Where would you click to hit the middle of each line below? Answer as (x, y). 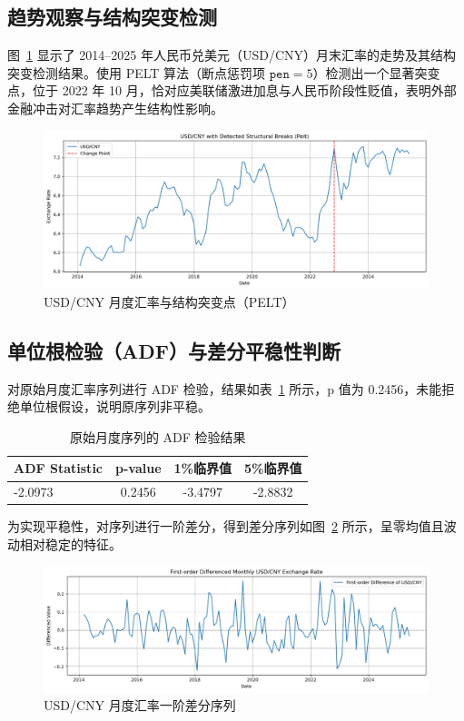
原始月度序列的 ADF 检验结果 (158, 436)
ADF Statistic (58, 468)
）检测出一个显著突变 (376, 72)
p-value (138, 468)
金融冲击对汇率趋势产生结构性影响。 (115, 108)
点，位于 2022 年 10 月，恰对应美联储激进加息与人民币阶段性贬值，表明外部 (232, 90)
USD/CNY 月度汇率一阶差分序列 (140, 704)
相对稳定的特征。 (70, 544)
